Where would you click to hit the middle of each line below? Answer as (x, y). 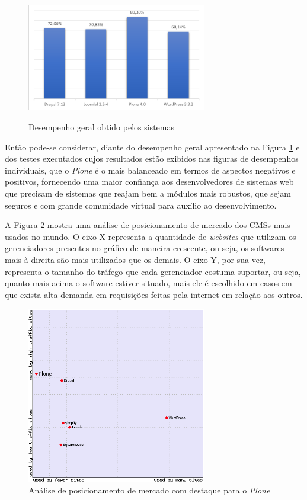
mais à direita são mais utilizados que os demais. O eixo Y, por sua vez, (135, 259)
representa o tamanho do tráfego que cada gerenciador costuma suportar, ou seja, (153, 271)
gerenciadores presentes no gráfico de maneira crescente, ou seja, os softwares (145, 248)
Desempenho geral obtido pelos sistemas (101, 126)
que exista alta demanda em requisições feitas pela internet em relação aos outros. (154, 294)
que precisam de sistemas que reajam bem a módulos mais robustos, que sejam (148, 193)
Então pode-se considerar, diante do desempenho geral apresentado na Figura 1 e (152, 147)
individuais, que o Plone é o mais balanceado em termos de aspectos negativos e (150, 170)
